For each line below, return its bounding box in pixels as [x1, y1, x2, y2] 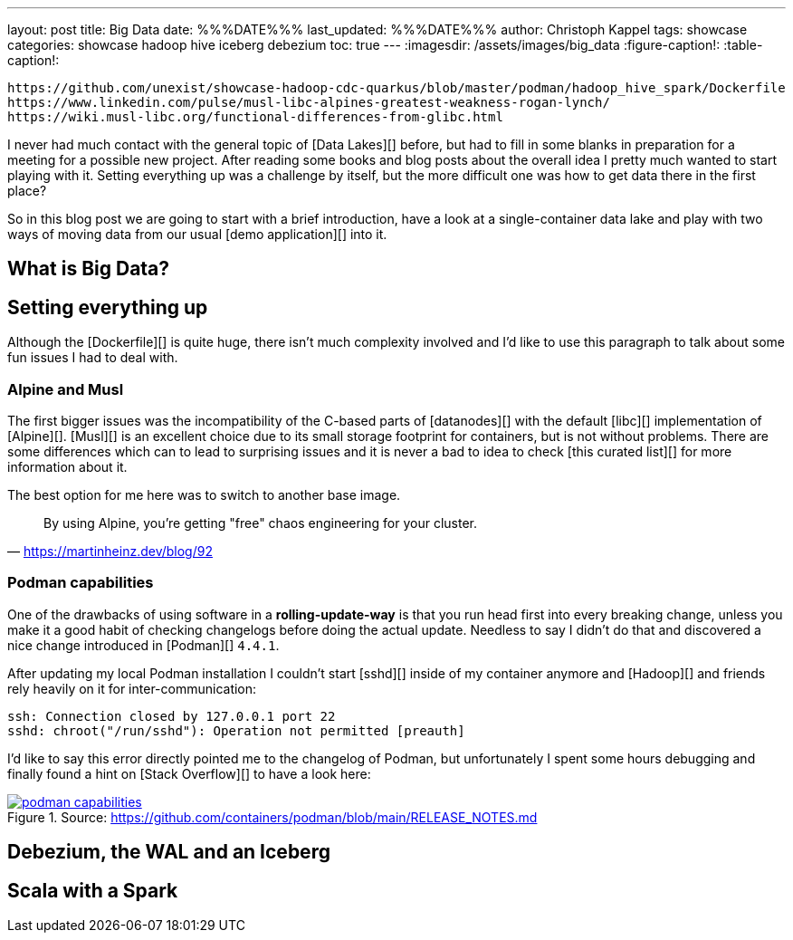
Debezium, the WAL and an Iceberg [7, 840, 330, 864]
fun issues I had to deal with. [7, 350, 178, 366]
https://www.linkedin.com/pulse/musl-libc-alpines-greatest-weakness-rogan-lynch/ [7, 95, 610, 110]
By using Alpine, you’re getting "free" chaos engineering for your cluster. [43, 515, 478, 532]
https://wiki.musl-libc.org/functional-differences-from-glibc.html [7, 110, 503, 124]
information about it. [7, 459, 128, 475]
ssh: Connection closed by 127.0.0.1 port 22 [7, 708, 336, 724]
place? [7, 183, 47, 198]
